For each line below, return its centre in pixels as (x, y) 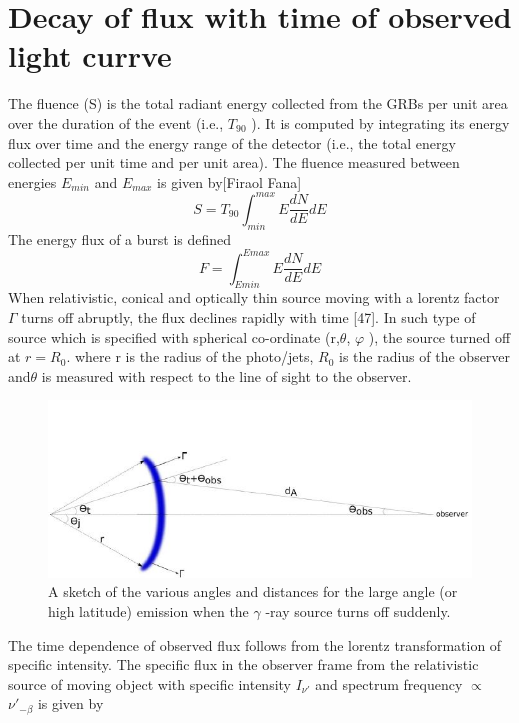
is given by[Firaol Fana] (229, 181)
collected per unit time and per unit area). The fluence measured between (234, 162)
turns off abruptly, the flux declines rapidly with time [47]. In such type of (248, 317)
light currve (90, 55)
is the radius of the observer (424, 356)
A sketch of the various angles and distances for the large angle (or (253, 591)
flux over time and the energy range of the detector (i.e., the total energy (232, 142)
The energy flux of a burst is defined (120, 238)
